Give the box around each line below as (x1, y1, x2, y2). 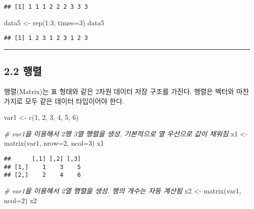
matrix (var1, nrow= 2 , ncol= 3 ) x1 (4, 138, 104, 148)
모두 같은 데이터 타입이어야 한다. (25, 95, 125, 106)
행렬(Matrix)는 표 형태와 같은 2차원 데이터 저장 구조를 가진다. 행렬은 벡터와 (4, 86, 234, 96)
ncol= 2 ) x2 (4, 195, 37, 205)
